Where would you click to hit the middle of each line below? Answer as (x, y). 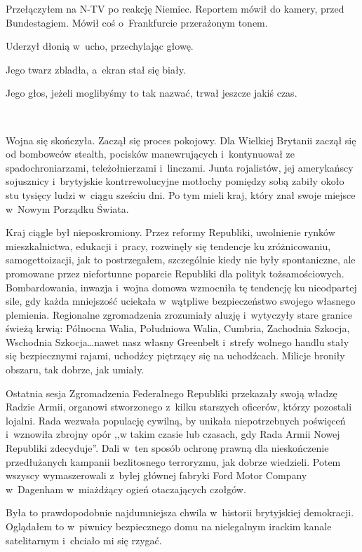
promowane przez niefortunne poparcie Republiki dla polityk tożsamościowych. (175, 273)
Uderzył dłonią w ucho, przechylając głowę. (100, 46)
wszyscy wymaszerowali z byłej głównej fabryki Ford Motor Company (156, 475)
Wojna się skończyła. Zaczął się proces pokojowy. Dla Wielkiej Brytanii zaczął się (181, 140)
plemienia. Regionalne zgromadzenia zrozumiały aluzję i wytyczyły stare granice (179, 314)
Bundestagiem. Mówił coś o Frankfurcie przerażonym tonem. (137, 22)
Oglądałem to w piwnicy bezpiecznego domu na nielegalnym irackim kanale (169, 526)
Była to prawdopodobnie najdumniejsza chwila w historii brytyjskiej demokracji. (180, 512)
